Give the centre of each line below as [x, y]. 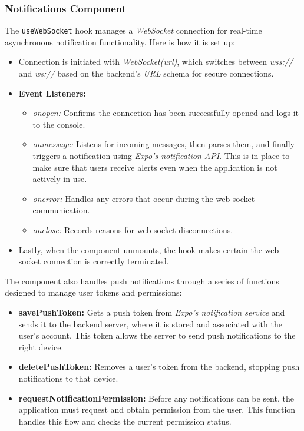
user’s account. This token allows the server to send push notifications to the [157, 335]
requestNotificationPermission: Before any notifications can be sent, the [156, 398]
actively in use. [60, 179]
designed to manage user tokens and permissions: [93, 292]
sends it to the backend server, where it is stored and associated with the [150, 324]
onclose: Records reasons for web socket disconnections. [133, 230]
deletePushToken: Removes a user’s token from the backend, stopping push [159, 367]
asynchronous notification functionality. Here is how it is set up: [120, 42]
